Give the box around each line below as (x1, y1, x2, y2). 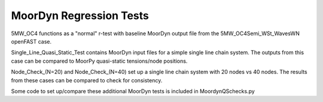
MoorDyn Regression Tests (11, 9, 150, 22)
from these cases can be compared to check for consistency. (11, 76, 163, 84)
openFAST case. (11, 38, 52, 45)
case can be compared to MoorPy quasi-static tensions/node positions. (11, 57, 188, 64)
